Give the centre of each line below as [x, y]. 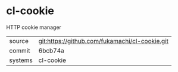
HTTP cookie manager [34, 27]
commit [20, 50]
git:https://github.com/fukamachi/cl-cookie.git [103, 41]
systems [21, 60]
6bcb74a [51, 50]
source [19, 41]
